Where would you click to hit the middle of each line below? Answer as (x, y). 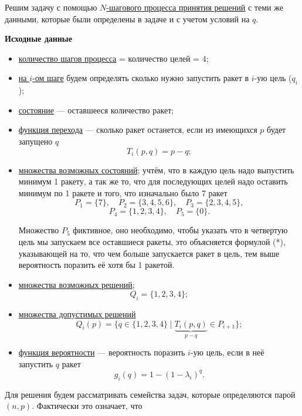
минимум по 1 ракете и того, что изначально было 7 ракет (123, 192)
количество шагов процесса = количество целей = (109, 58)
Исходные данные (38, 38)
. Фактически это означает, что (87, 406)
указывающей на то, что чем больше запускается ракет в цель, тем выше (149, 253)
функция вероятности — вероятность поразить (102, 352)
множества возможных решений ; (77, 284)
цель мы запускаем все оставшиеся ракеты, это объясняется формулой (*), (152, 241)
